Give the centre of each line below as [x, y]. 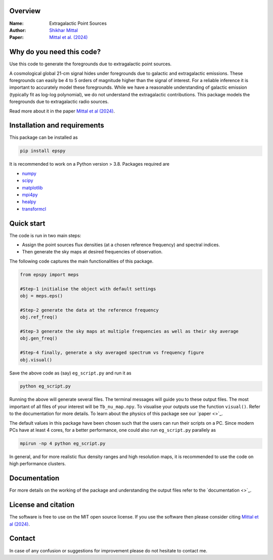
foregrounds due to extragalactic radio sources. [59, 102]
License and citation [42, 505]
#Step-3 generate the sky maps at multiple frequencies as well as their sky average [129, 331]
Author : [18, 30]
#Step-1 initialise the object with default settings [88, 289]
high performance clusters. [38, 464]
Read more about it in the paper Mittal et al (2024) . [62, 111]
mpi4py [30, 195]
